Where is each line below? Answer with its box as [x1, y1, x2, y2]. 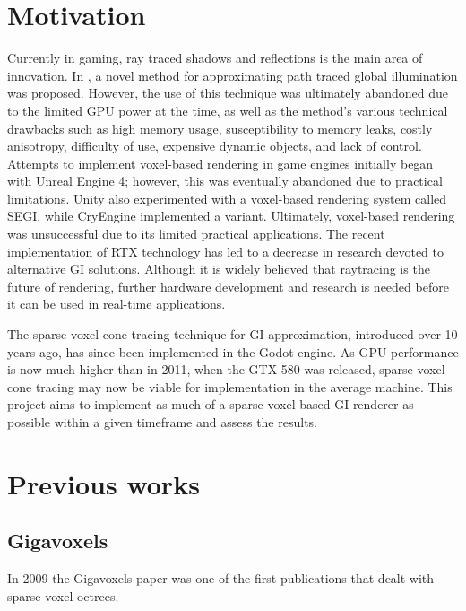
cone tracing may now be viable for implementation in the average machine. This [7, 377, 453, 396]
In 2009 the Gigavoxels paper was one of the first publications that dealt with [7, 569, 435, 588]
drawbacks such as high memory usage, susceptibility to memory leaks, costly [7, 118, 433, 137]
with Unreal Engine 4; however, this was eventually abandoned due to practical [7, 171, 443, 190]
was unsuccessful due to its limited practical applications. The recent [7, 224, 385, 243]
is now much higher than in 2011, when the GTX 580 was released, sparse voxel [7, 360, 445, 379]
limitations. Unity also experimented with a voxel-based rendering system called [7, 188, 447, 207]
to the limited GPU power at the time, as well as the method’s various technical [7, 100, 448, 119]
